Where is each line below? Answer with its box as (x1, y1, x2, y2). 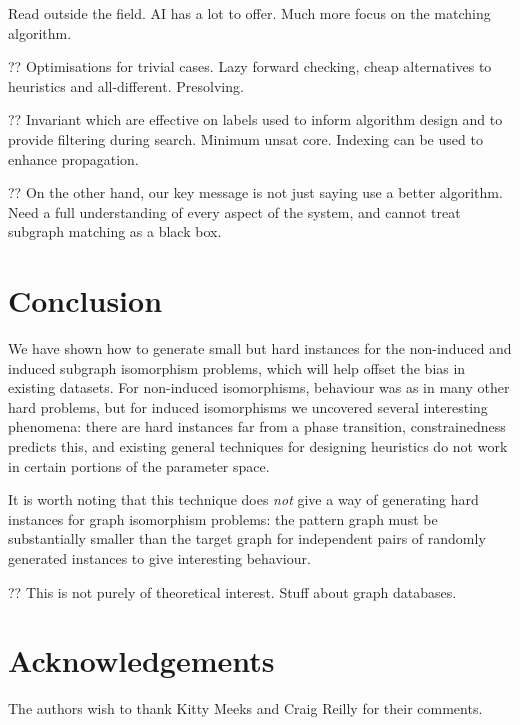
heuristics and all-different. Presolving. (8, 75, 244, 96)
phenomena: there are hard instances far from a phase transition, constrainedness (8, 416, 506, 437)
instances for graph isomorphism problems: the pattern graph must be (8, 508, 438, 529)
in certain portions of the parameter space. (8, 455, 270, 476)
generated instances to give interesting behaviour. (8, 548, 311, 568)
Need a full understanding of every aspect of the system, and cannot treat (8, 201, 461, 222)
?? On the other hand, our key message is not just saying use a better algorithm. (8, 182, 503, 203)
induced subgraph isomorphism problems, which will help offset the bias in (8, 357, 466, 378)
